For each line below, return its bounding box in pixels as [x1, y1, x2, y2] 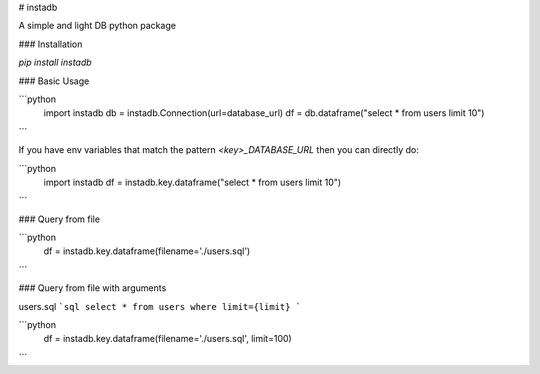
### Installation [18, 38, 83, 50]
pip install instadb [18, 56, 92, 69]
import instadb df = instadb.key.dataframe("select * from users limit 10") [43, 176, 342, 188]
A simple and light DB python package [18, 20, 177, 32]
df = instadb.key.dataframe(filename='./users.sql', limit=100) [43, 333, 292, 345]
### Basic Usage [18, 75, 90, 87]
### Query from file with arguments [18, 282, 167, 294]
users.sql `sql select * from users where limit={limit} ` [18, 300, 302, 312]
